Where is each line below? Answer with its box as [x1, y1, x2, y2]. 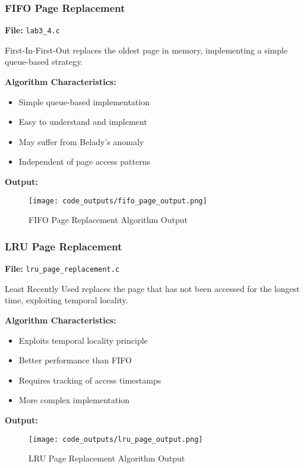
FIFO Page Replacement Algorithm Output [28, 213, 188, 226]
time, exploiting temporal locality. [5, 294, 128, 306]
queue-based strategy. [5, 55, 83, 68]
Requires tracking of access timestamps [18, 373, 161, 386]
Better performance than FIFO [18, 354, 132, 366]
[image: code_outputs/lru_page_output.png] [28, 435, 203, 444]
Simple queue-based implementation [18, 95, 150, 108]
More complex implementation [18, 394, 130, 406]
